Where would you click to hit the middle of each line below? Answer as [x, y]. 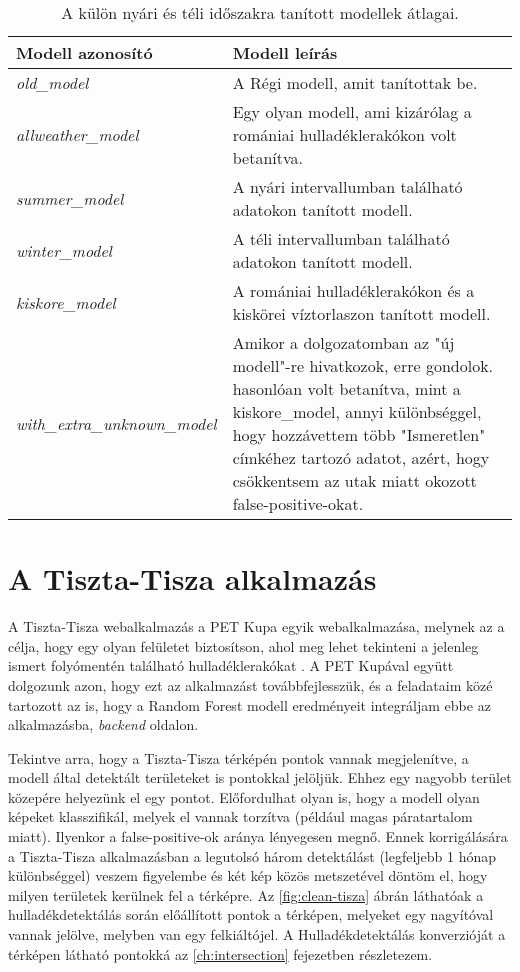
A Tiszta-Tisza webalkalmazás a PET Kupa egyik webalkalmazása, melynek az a [256, 626]
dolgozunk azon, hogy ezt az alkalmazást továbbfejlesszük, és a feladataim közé [250, 684]
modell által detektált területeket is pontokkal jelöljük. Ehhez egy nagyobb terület [260, 777]
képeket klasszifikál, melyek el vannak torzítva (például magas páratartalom [240, 816]
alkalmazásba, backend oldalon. [103, 724]
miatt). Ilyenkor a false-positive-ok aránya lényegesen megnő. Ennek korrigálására [258, 836]
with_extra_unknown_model [116, 423]
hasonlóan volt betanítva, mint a [346, 388]
